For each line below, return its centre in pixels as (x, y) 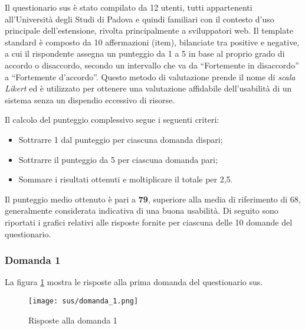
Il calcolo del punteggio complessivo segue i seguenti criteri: (112, 120)
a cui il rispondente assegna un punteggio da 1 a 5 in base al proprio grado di (145, 53)
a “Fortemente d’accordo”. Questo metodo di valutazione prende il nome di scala (150, 76)
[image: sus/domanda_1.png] (83, 301)
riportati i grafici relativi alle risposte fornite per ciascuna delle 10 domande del (149, 222)
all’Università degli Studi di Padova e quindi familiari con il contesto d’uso (140, 19)
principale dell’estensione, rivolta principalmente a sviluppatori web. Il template (149, 30)
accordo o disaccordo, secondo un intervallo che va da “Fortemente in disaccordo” (152, 65)
